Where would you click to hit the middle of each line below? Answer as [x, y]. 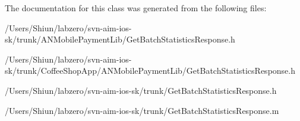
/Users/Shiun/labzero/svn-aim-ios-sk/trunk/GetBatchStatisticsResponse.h [141, 90]
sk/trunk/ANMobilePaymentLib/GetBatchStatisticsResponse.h [120, 39]
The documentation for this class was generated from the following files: [136, 8]
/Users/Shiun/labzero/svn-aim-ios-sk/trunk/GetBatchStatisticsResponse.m [142, 110]
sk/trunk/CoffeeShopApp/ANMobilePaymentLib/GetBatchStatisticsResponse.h [150, 71]
